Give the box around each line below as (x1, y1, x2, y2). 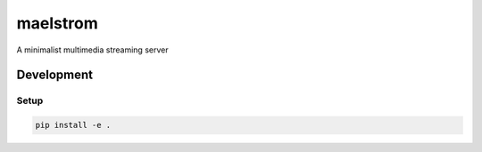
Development (16, 68, 94, 83)
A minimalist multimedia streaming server (16, 44, 169, 55)
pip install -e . (35, 120, 112, 131)
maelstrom (16, 13, 98, 33)
